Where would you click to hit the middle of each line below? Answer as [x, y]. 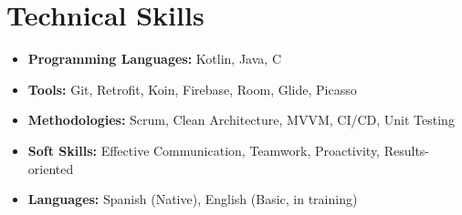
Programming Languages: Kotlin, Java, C [154, 59]
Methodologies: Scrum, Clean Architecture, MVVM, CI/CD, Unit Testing [241, 120]
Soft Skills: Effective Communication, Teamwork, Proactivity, [204, 150]
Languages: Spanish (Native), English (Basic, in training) [193, 199]
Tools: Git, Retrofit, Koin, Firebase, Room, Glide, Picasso [192, 89]
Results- [407, 150]
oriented [51, 168]
